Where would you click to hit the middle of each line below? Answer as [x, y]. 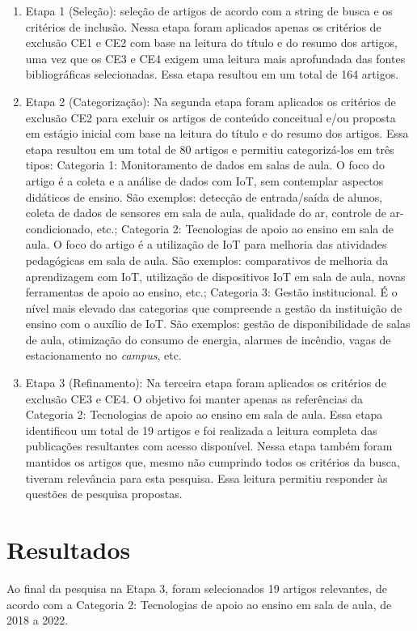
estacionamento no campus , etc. [103, 355]
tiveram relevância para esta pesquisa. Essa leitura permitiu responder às [206, 478]
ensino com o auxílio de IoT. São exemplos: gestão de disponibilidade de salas [218, 324]
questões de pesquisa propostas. [104, 494]
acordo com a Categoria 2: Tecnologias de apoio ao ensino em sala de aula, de [199, 604]
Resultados [69, 549]
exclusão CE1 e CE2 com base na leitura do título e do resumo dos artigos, [211, 43]
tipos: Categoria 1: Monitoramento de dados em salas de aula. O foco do [205, 165]
